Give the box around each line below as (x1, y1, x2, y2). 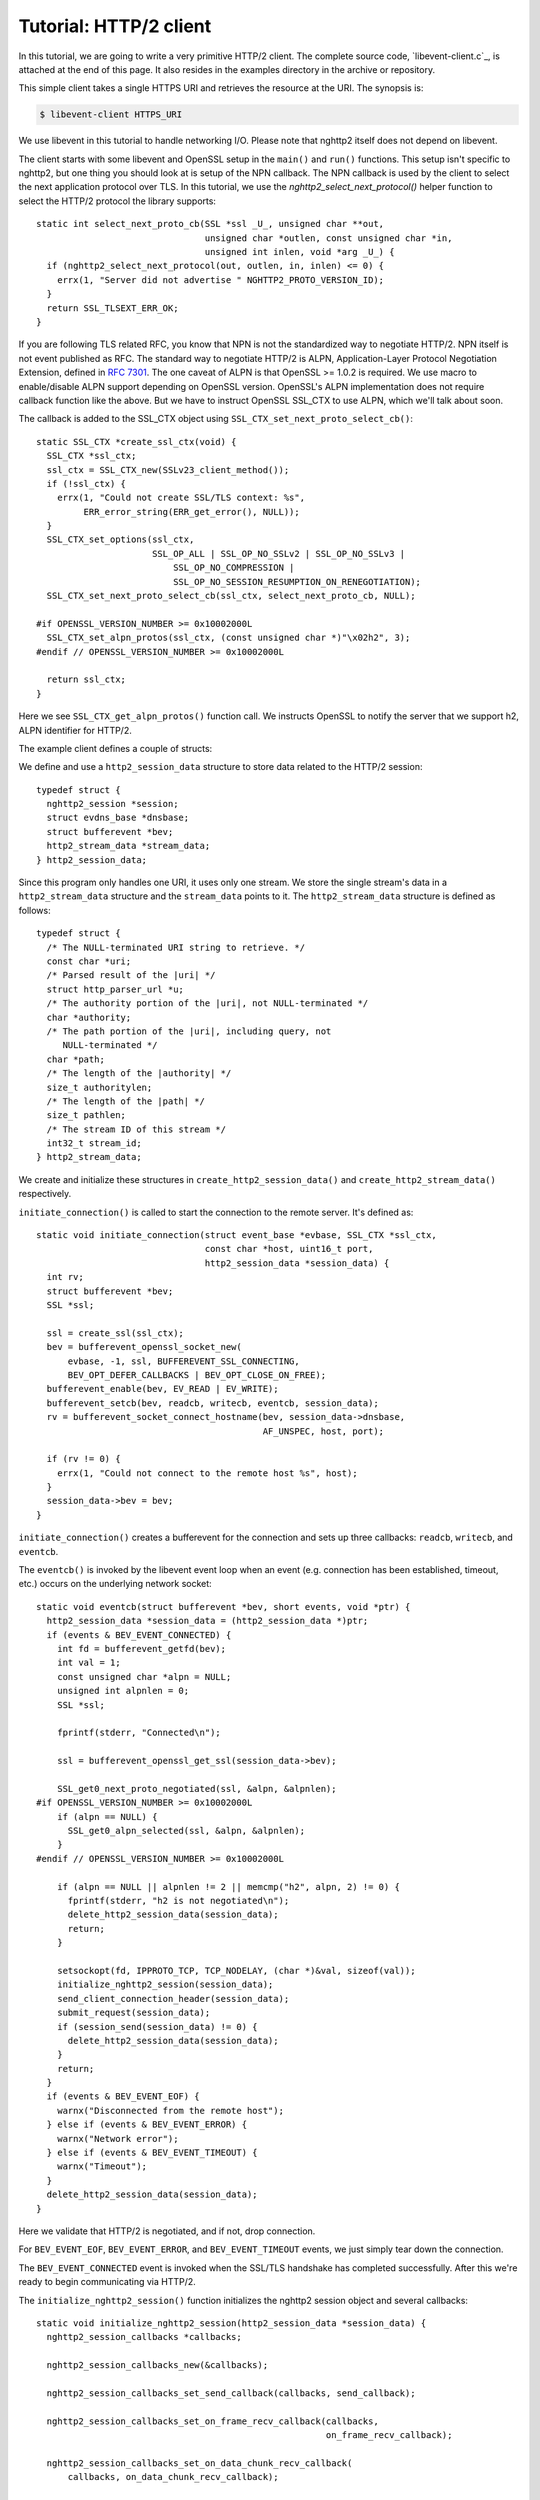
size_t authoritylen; (46, 1081, 153, 1093)
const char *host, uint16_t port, (204, 1243, 374, 1255)
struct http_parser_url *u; (46, 983, 185, 995)
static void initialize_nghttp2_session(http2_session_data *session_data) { (36, 2317, 427, 2329)
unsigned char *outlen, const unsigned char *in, (204, 232, 453, 244)
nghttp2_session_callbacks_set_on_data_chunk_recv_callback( (46, 2457, 353, 2469)
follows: (18, 904, 51, 916)
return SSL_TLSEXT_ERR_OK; (46, 302, 179, 314)
